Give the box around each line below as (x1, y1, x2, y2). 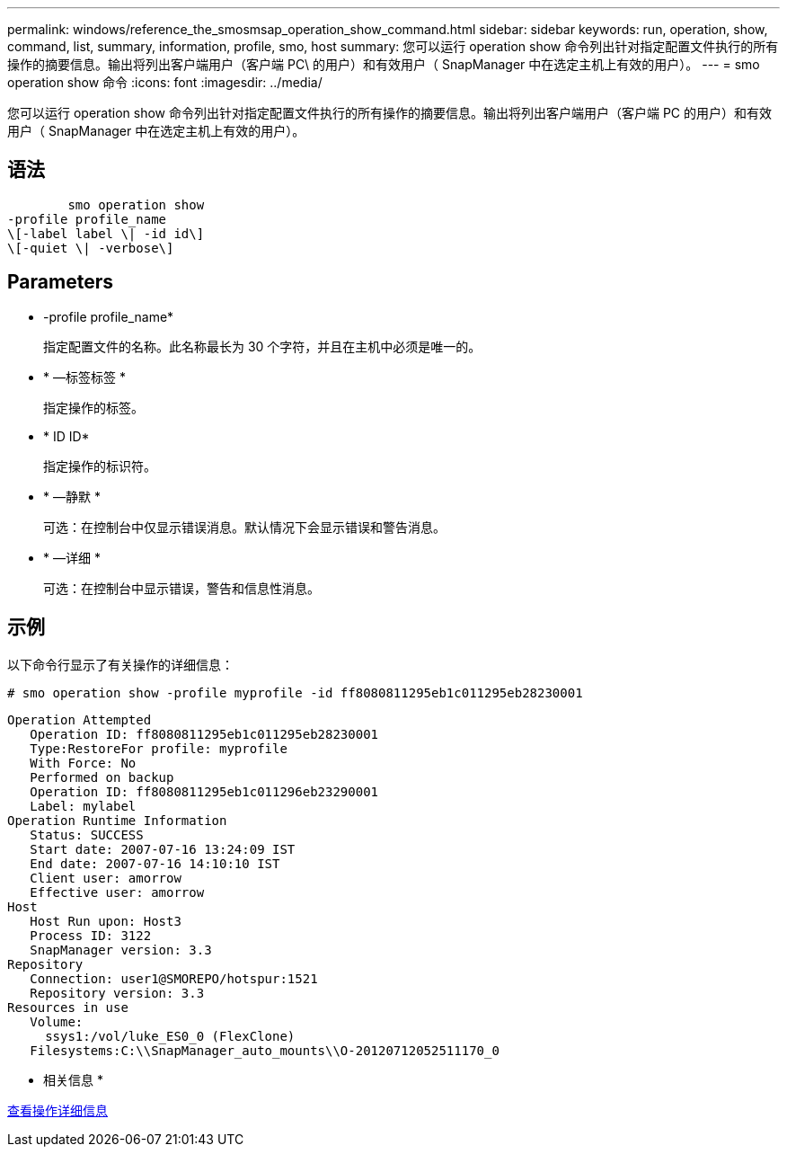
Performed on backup (30, 769, 174, 785)
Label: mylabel (30, 798, 137, 813)
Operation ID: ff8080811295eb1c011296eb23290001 (30, 784, 379, 799)
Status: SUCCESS (30, 827, 144, 842)
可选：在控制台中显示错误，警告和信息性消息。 (43, 580, 320, 596)
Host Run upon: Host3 (30, 913, 181, 928)
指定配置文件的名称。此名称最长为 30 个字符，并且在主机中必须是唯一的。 (43, 338, 482, 354)
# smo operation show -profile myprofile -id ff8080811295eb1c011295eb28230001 (7, 685, 583, 700)
